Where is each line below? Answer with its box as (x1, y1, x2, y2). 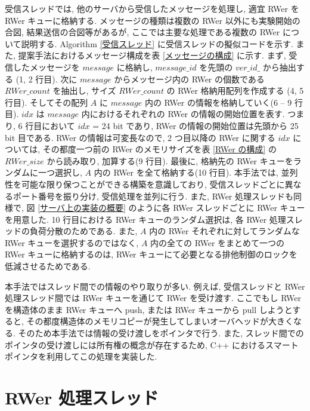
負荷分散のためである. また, (29, 225, 138, 237)
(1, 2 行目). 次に (15, 72, 77, 85)
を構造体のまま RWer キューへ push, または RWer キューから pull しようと (5, 303, 293, 315)
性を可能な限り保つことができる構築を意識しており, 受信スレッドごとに (5, 177, 285, 190)
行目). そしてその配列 (5, 96, 88, 108)
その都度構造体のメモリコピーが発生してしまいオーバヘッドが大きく (26, 315, 293, 327)
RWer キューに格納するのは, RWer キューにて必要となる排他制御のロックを (5, 248, 297, 260)
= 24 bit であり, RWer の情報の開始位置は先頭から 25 (92, 119, 299, 131)
